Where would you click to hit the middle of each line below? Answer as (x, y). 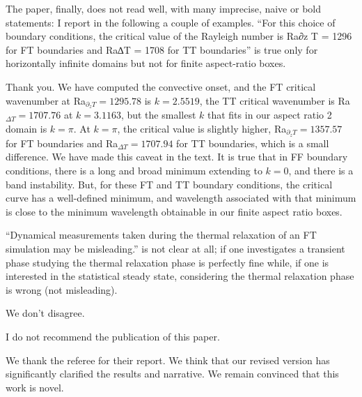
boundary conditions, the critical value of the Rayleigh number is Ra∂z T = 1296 (179, 36)
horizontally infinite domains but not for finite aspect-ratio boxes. (146, 63)
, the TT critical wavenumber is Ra (275, 100)
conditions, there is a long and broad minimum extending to (134, 171)
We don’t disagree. (45, 313)
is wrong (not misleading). (62, 289)
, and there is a (321, 171)
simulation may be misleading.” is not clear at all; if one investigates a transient (175, 249)
